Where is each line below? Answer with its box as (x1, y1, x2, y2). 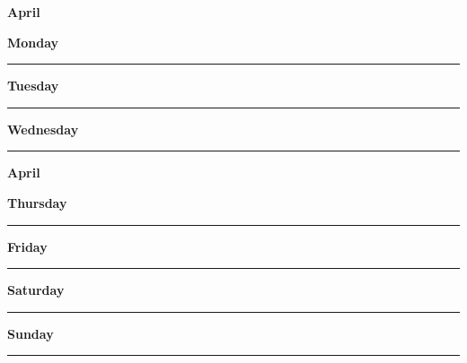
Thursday (7, 193, 67, 212)
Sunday (7, 324, 54, 342)
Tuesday (7, 76, 59, 95)
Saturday (7, 281, 65, 299)
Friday (7, 237, 48, 255)
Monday (7, 32, 59, 51)
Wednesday (7, 119, 79, 138)
